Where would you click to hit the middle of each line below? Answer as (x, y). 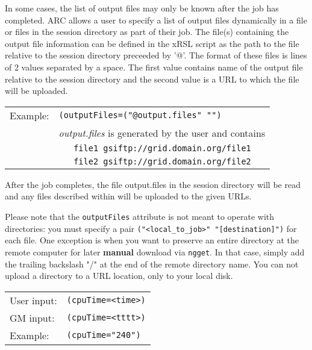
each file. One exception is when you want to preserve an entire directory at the (152, 240)
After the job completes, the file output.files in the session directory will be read (153, 184)
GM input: (32, 317)
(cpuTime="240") (104, 335)
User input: (33, 300)
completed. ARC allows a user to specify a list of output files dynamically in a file (156, 20)
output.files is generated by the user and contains (162, 133)
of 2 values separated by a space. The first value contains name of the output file (154, 67)
